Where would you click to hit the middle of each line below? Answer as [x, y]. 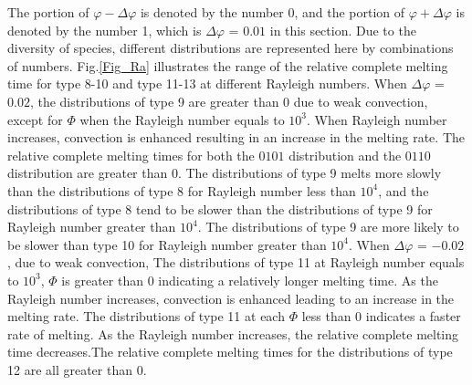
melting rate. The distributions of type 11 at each [146, 316]
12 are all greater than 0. [77, 369]
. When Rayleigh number [377, 119]
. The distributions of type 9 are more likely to [328, 227]
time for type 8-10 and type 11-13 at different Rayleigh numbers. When [207, 83]
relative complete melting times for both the [131, 155]
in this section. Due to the [343, 30]
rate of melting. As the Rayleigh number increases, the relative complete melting [233, 333]
